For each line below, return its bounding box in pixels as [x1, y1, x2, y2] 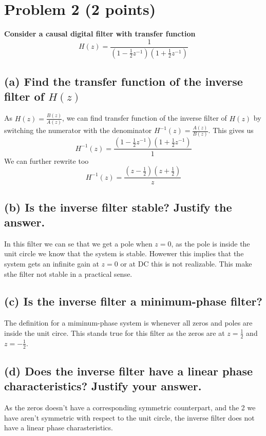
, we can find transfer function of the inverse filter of [62, 112, 227, 123]
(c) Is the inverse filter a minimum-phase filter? [4, 293, 262, 309]
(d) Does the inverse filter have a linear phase [4, 363, 253, 378]
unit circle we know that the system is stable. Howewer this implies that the [4, 248, 244, 259]
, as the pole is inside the [171, 238, 250, 249]
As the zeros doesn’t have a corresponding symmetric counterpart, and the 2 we [4, 402, 256, 413]
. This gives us [208, 125, 254, 136]
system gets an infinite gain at [4, 258, 99, 269]
